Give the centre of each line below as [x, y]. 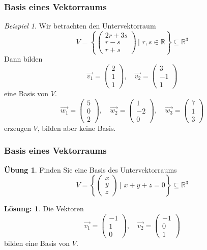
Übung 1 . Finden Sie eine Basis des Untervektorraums [91, 169]
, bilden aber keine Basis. [77, 128]
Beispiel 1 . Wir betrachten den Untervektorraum [80, 26]
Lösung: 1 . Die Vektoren [44, 209]
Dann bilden [23, 59]
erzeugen [18, 128]
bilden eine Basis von [37, 243]
